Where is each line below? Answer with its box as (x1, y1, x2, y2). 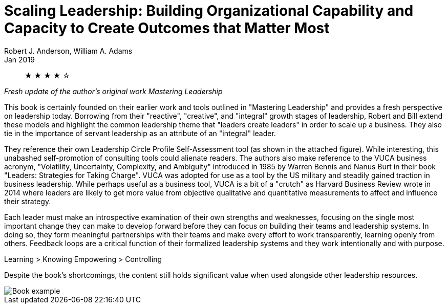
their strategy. (4, 196, 51, 206)
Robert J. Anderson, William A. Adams (4, 46, 133, 55)
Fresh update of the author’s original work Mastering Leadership (4, 86, 223, 96)
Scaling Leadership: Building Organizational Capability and (4, 2, 414, 19)
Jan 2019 (4, 55, 35, 64)
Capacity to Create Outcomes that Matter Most (4, 19, 330, 37)
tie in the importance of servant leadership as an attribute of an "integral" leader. (4, 128, 276, 138)
